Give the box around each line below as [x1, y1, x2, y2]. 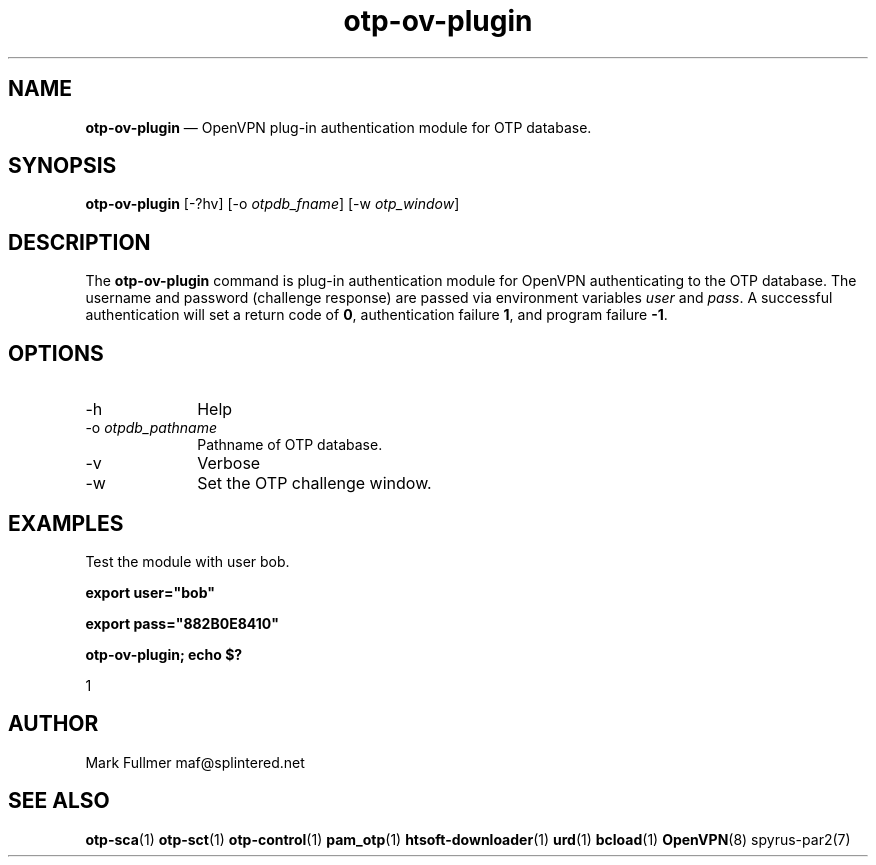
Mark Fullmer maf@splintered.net [85, 753, 305, 771]
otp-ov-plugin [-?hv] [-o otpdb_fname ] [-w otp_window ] [85, 195, 460, 213]
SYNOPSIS [8, 153, 117, 179]
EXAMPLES [8, 510, 124, 536]
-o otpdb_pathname [85, 419, 217, 437]
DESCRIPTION [8, 229, 151, 255]
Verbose [197, 453, 261, 474]
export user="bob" [85, 583, 215, 601]
